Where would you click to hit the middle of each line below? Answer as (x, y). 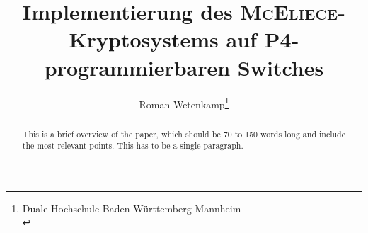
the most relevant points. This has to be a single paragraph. (133, 146)
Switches (281, 67)
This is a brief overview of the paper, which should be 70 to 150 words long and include (184, 133)
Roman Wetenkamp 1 (184, 103)
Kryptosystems (144, 39)
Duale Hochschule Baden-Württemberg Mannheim (132, 208)
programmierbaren (137, 67)
